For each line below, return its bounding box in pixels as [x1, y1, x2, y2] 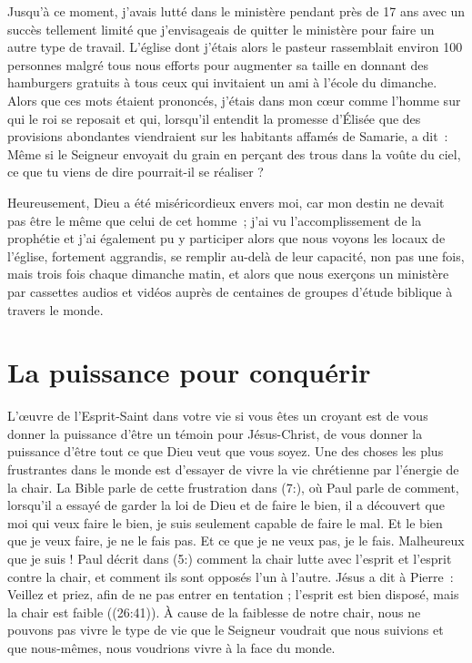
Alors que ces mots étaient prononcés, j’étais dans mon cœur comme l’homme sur [7, 90, 461, 109]
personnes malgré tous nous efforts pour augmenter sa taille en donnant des [7, 55, 429, 74]
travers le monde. [7, 300, 104, 319]
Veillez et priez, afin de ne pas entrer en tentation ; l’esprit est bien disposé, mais [7, 585, 459, 604]
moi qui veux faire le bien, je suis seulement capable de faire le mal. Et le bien [7, 513, 443, 532]
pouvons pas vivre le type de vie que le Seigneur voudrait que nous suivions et [7, 620, 444, 639]
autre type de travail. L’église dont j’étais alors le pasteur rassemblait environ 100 [7, 37, 463, 56]
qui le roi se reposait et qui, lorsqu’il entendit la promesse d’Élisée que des [7, 108, 421, 127]
